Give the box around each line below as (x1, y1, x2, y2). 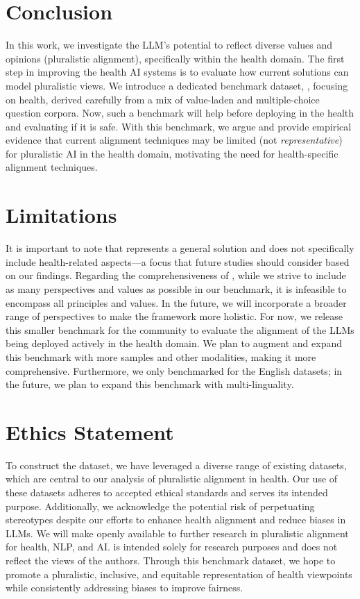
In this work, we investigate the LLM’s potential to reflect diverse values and (6, 37, 333, 52)
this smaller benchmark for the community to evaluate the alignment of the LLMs (6, 322, 354, 337)
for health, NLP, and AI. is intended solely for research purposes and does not (6, 539, 338, 554)
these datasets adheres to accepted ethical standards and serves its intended (6, 485, 328, 500)
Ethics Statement (6, 417, 174, 446)
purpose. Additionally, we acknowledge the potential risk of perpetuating (6, 498, 315, 513)
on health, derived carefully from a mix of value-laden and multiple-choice (6, 92, 320, 106)
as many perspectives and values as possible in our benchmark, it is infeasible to (6, 281, 347, 296)
